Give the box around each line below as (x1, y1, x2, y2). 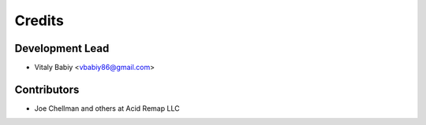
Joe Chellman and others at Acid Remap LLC (34, 103, 181, 113)
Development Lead (14, 42, 110, 55)
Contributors (14, 83, 80, 96)
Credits (14, 12, 65, 29)
